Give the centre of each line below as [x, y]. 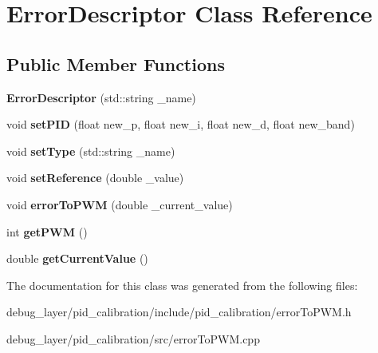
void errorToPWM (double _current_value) [120, 204]
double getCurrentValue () [77, 258]
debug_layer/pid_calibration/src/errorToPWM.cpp [133, 338]
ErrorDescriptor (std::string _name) [101, 97]
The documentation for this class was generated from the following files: [182, 285]
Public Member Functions [116, 63]
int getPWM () [47, 231]
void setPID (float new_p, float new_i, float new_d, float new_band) [181, 124]
